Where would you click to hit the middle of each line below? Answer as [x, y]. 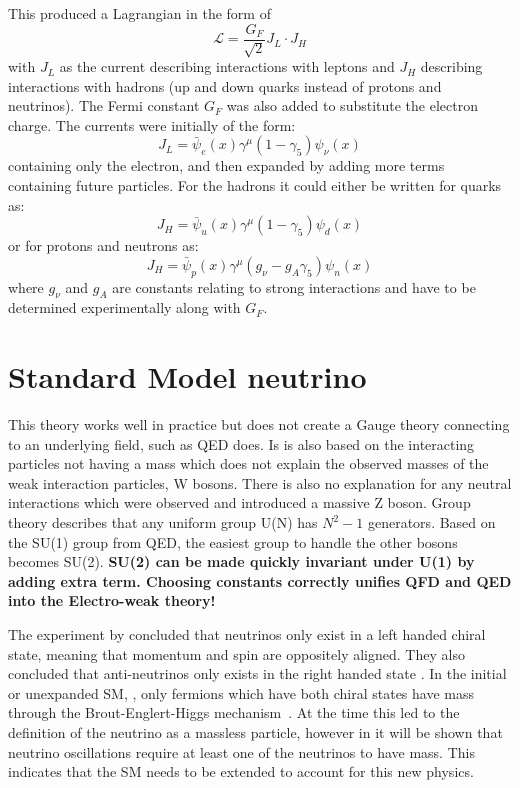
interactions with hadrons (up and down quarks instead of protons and [225, 85]
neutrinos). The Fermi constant [104, 105]
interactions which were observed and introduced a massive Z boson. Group [239, 502]
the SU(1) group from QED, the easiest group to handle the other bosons [233, 541]
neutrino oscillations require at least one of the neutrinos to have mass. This [241, 751]
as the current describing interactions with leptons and [227, 66]
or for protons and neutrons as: [103, 245]
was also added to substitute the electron [352, 105]
